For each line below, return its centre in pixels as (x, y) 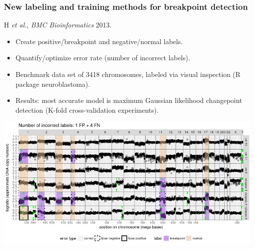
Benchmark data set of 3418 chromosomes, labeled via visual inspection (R (128, 74)
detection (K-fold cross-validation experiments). (87, 110)
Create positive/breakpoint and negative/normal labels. (99, 41)
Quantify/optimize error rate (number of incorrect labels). (103, 58)
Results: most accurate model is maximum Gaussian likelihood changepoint (129, 100)
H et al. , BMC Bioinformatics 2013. (58, 25)
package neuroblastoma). (53, 84)
